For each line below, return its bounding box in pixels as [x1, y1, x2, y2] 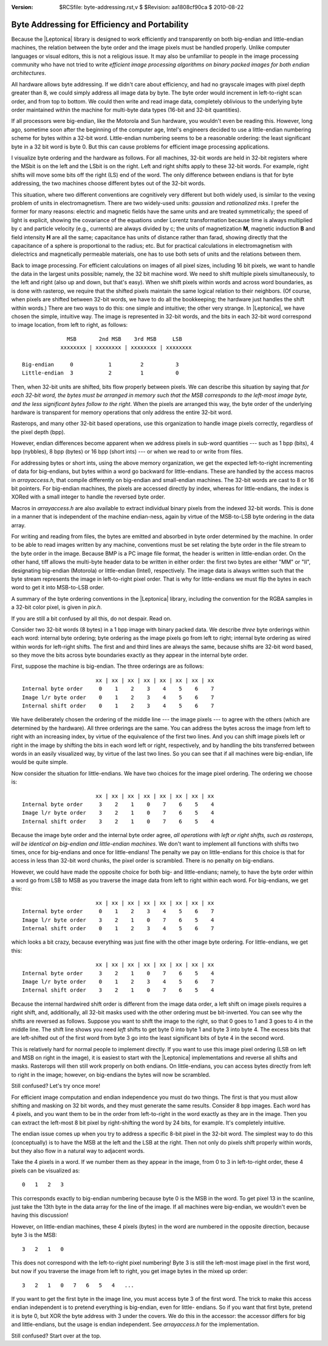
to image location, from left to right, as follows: [11, 321, 128, 329]
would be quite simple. [11, 759, 68, 766]
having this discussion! [11, 1211, 69, 1219]
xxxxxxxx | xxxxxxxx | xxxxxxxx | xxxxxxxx [60, 344, 192, 351]
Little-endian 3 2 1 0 [22, 370, 179, 377]
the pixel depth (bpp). [11, 428, 66, 435]
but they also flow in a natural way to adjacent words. [11, 1148, 145, 1154]
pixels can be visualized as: [11, 1166, 80, 1174]
